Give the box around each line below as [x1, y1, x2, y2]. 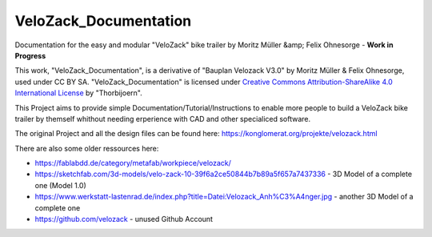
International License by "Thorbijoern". [14, 88, 143, 98]
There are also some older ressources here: [14, 143, 159, 153]
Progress [14, 50, 46, 60]
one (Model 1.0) [34, 180, 87, 190]
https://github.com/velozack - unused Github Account [34, 215, 214, 224]
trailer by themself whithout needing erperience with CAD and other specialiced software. [14, 114, 311, 123]
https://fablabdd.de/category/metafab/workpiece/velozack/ [34, 159, 232, 168]
